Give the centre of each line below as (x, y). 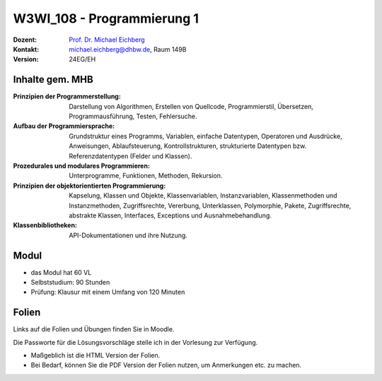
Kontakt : (26, 49)
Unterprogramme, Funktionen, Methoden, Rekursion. (146, 176)
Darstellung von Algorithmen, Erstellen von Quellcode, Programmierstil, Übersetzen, (191, 106)
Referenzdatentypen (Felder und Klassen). (131, 156)
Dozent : (25, 40)
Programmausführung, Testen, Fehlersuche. (133, 116)
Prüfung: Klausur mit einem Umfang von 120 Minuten (108, 292)
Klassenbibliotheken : (45, 225)
